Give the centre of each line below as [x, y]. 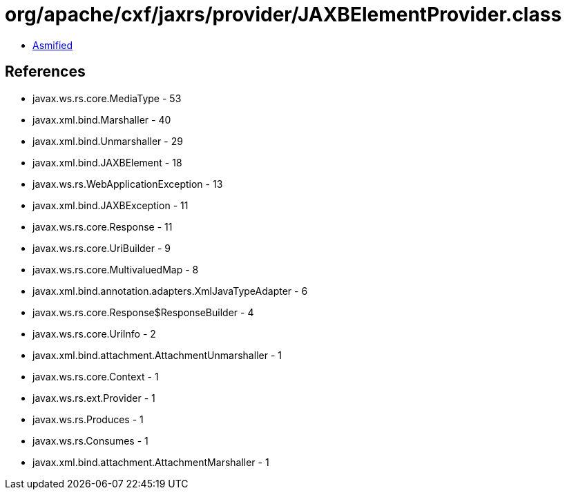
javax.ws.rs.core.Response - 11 [103, 226]
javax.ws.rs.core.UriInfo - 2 [94, 333]
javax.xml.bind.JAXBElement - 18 [107, 162]
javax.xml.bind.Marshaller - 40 [102, 119]
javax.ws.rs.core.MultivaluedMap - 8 [116, 269]
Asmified [53, 45]
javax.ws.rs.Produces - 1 [88, 419]
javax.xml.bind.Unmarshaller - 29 [108, 141]
